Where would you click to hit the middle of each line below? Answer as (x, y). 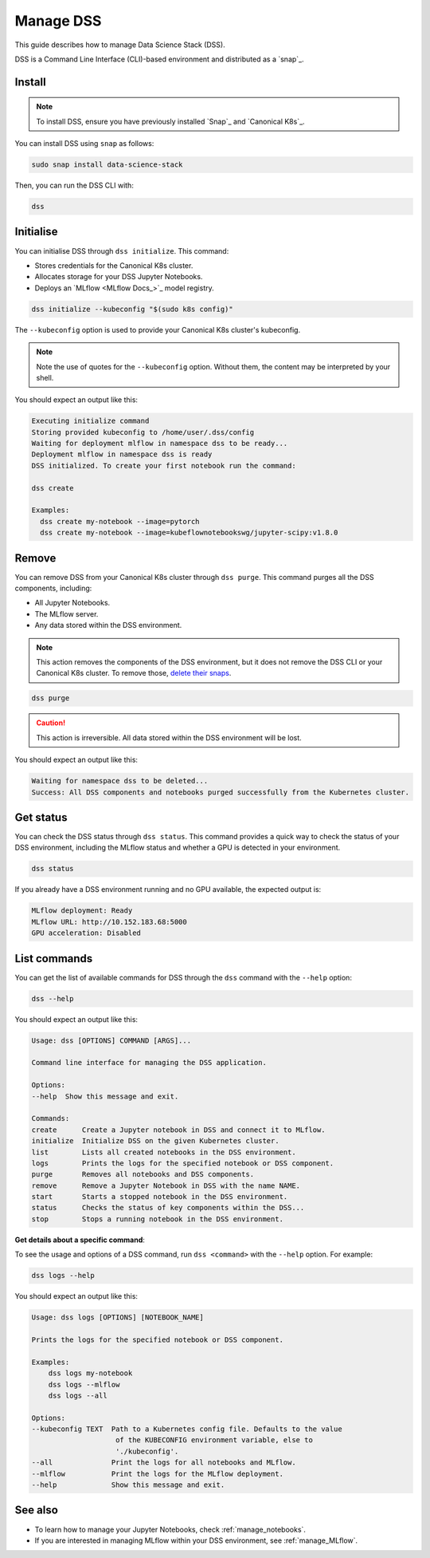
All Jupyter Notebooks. (72, 603)
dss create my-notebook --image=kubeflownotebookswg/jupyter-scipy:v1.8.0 (189, 533)
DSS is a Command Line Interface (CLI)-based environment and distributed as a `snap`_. (159, 59)
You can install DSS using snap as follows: (84, 144)
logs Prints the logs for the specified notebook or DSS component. (183, 1163)
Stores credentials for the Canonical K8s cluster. (114, 265)
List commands (54, 958)
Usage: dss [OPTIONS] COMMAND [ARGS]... (111, 1040)
